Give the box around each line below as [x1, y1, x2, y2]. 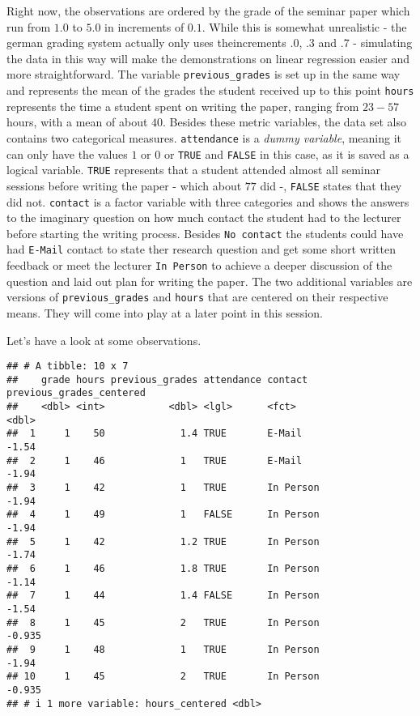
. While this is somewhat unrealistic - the [202, 18, 407, 35]
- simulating [353, 34, 413, 51]
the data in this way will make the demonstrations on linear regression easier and [6, 49, 410, 66]
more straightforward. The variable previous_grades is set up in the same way [6, 66, 401, 83]
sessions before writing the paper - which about [6, 177, 242, 194]
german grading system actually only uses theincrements [6, 34, 286, 51]
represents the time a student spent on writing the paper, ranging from [6, 97, 359, 114]
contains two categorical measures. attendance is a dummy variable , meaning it [6, 129, 402, 146]
